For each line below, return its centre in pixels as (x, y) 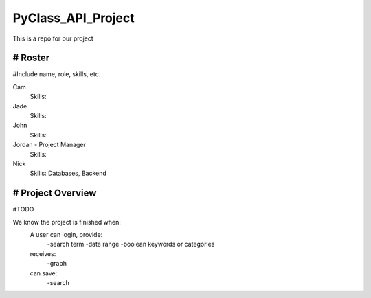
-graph (57, 264)
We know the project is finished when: (67, 222)
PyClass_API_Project (74, 18)
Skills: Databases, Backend (68, 173)
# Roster (31, 58)
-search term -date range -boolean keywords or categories (131, 244)
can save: (44, 273)
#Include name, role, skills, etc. (57, 74)
